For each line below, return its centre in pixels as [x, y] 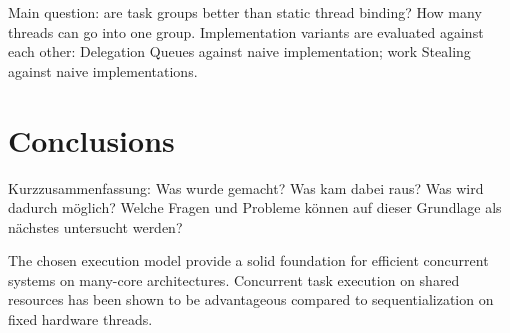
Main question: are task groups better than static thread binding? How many [245, 12]
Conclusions [91, 139]
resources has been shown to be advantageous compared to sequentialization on [251, 299]
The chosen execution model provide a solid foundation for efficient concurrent [248, 260]
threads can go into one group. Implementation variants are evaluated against [246, 31]
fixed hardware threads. [80, 319]
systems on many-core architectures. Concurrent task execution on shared [234, 279]
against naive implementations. [103, 70]
